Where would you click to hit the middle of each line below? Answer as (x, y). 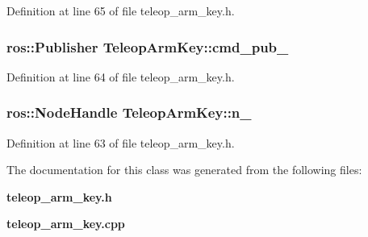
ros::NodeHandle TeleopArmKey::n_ (129, 112)
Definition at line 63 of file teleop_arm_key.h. (121, 142)
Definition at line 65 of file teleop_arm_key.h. (121, 10)
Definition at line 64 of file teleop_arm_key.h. (121, 76)
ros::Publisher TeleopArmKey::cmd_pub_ (148, 46)
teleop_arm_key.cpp (66, 224)
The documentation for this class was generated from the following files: (184, 170)
